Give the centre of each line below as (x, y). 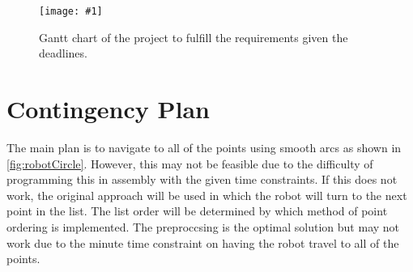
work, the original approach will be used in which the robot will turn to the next (207, 195)
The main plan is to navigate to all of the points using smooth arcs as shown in (204, 147)
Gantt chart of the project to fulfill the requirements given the (194, 37)
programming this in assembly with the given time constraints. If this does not (202, 179)
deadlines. (63, 53)
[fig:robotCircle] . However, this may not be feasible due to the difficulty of (190, 163)
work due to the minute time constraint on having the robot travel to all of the (203, 242)
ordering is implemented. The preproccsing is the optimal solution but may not (203, 226)
